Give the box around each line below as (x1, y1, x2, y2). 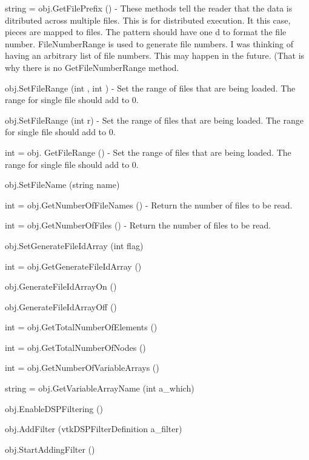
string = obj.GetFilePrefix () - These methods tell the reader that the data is (5, 2, 293, 14)
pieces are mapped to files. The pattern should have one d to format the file (5, 25, 287, 38)
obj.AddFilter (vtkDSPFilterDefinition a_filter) (5, 422, 182, 435)
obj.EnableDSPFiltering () (5, 402, 103, 415)
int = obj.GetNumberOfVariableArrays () (5, 361, 159, 374)
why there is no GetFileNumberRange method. (5, 61, 179, 73)
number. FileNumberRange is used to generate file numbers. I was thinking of (5, 37, 294, 50)
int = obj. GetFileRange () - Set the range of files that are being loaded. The (5, 145, 291, 158)
